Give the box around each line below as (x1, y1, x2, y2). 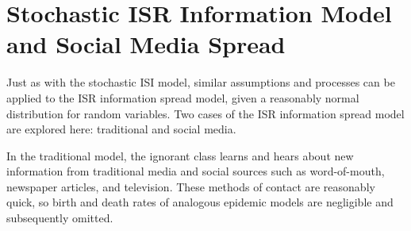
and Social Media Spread (6, 28, 286, 60)
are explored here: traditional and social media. (6, 121, 236, 137)
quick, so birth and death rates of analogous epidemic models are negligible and (6, 194, 394, 210)
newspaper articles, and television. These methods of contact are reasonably (6, 178, 375, 194)
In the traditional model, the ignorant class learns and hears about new (6, 147, 354, 164)
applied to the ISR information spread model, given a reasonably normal (6, 89, 359, 106)
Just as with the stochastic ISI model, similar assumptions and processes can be (6, 74, 395, 90)
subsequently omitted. (6, 210, 113, 226)
